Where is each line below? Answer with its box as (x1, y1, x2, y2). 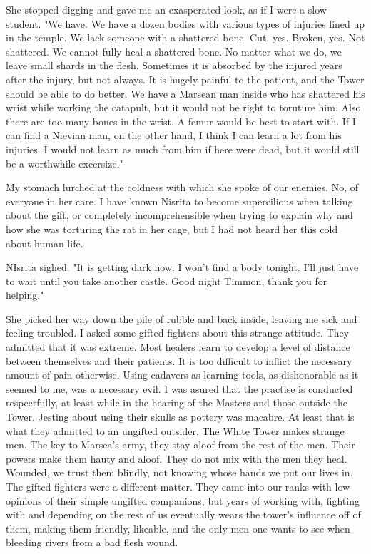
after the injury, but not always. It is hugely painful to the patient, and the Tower (6, 71, 365, 86)
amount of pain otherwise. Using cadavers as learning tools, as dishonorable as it (6, 367, 359, 382)
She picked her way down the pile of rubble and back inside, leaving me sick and (6, 311, 357, 326)
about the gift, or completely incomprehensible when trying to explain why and (6, 207, 353, 222)
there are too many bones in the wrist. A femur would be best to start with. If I (6, 113, 356, 128)
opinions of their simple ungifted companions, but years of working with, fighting (6, 493, 360, 508)
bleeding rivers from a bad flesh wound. (6, 535, 178, 550)
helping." (6, 287, 44, 302)
